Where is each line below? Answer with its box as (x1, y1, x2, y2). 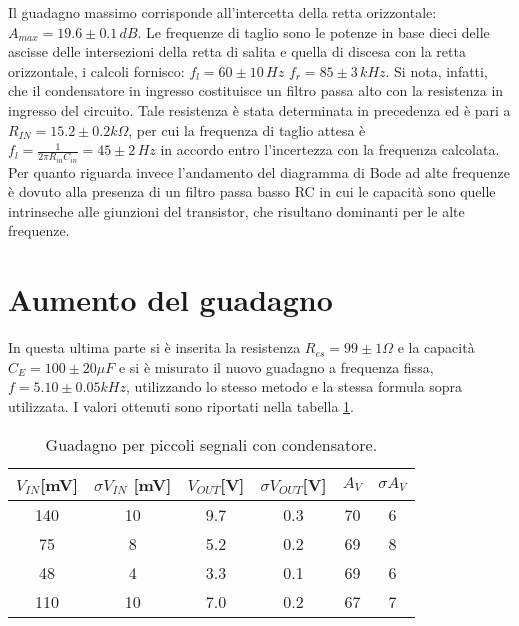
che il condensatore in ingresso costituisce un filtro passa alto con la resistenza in (8, 80, 504, 101)
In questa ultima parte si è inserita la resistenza (8, 337, 301, 358)
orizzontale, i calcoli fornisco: (8, 60, 185, 81)
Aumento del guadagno (8, 279, 333, 320)
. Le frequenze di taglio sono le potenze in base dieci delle (137, 21, 490, 42)
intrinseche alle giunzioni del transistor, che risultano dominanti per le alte (8, 200, 465, 221)
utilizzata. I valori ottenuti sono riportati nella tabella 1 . (8, 395, 354, 416)
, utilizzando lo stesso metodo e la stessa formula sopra (125, 376, 463, 397)
